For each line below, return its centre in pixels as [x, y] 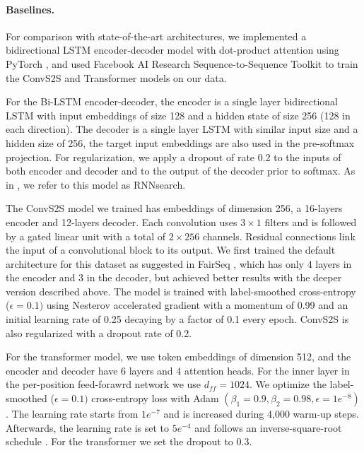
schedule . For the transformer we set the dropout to [119, 441]
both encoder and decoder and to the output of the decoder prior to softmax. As [181, 171]
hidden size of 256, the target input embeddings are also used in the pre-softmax [180, 142]
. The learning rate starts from [72, 414]
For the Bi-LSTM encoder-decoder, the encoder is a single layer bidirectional [172, 101]
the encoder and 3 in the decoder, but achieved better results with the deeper [174, 277]
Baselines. [30, 9]
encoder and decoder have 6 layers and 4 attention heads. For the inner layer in [178, 370]
